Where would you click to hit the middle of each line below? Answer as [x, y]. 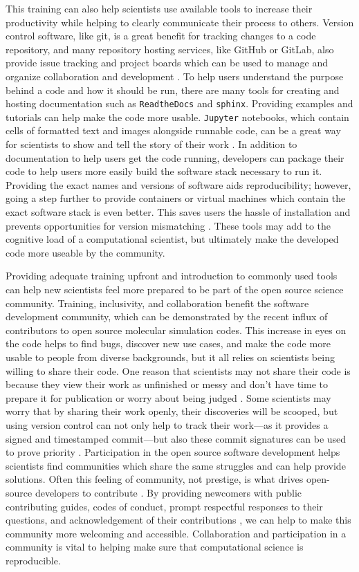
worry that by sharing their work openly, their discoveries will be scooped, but [172, 411]
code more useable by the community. [85, 252]
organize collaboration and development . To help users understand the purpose [175, 76]
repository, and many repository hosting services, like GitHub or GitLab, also [170, 49]
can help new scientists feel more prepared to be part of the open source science [175, 289]
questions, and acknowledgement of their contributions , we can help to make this [178, 520]
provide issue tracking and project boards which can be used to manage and [167, 63]
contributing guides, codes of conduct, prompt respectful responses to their [164, 506]
